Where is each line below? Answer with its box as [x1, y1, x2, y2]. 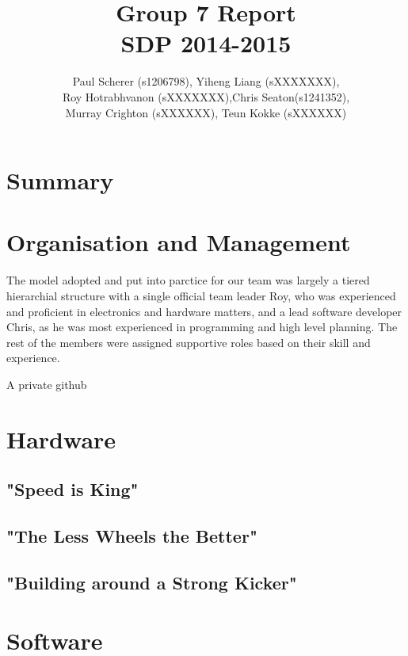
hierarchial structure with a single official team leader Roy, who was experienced [6, 288, 396, 303]
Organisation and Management [6, 226, 351, 258]
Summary [6, 164, 114, 196]
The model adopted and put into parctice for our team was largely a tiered [6, 272, 370, 288]
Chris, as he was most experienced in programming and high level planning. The [6, 318, 398, 335]
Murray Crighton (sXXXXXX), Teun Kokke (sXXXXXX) [65, 104, 347, 120]
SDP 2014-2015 [120, 27, 292, 59]
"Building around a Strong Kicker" [6, 570, 297, 594]
